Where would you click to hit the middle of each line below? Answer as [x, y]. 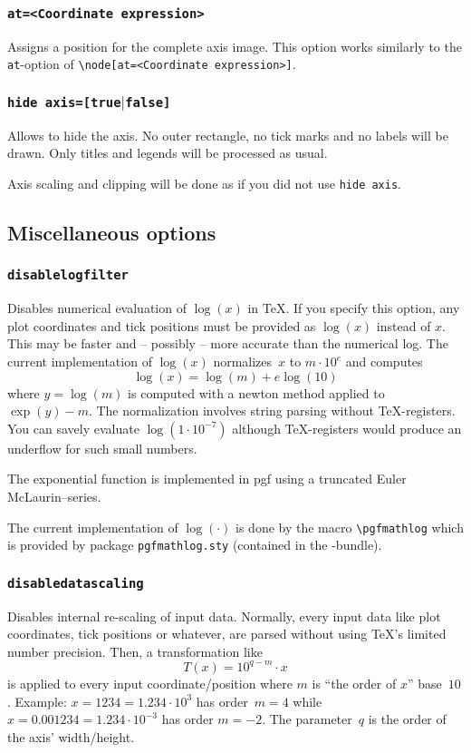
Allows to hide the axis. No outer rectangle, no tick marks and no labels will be [228, 135]
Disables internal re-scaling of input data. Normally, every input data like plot [224, 616]
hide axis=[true [64, 102]
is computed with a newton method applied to [256, 392]
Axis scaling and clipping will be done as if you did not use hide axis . [205, 183]
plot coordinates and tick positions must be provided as [162, 325]
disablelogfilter [68, 275]
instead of [404, 325]
